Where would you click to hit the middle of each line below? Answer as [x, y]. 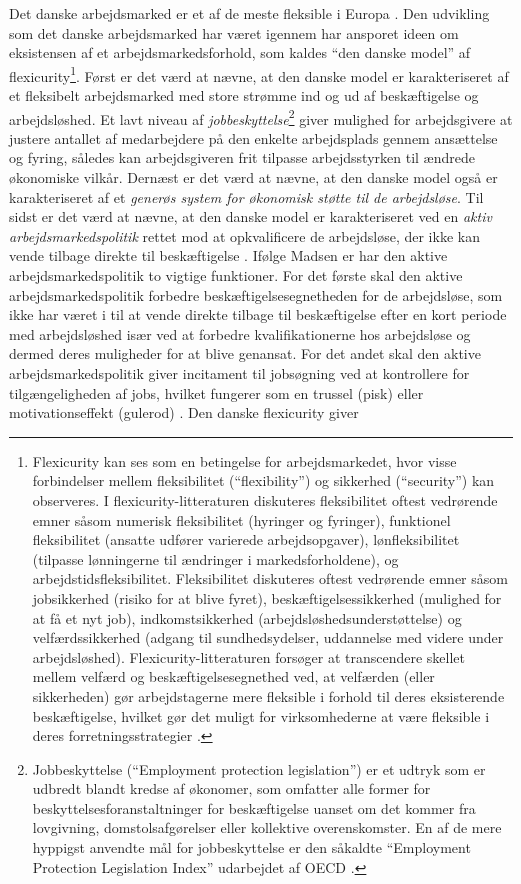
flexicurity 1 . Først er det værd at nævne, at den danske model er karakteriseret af [259, 74]
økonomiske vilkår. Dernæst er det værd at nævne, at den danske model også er [253, 177]
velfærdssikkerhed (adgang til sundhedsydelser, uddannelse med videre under [268, 637]
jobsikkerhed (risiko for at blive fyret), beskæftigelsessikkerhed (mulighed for [267, 597]
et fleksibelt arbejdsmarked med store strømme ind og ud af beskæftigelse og [244, 95]
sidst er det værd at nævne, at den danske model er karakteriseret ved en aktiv [250, 216]
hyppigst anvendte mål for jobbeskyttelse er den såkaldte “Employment [251, 847]
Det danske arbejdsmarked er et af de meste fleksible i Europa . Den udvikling [249, 13]
